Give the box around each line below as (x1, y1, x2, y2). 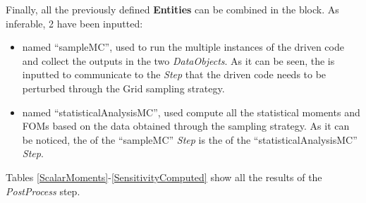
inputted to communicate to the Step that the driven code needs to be (22, 67, 327, 82)
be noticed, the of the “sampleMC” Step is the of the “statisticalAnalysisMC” (22, 132, 358, 147)
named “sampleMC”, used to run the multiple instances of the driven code (22, 39, 344, 54)
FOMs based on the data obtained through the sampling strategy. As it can (22, 118, 350, 133)
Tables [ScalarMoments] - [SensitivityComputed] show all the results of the (6, 169, 322, 184)
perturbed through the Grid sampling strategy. (22, 80, 225, 95)
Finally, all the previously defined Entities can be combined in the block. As (6, 2, 339, 16)
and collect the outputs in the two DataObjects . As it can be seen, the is (22, 53, 335, 68)
